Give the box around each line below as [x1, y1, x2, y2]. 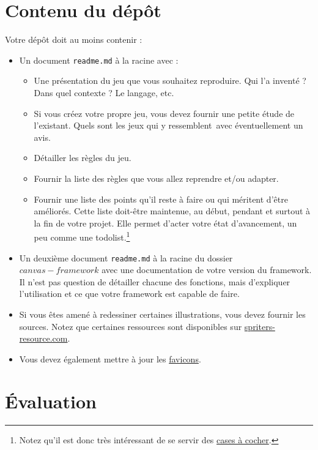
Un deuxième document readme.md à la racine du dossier [19, 251, 233, 264]
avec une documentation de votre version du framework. [102, 263, 312, 276]
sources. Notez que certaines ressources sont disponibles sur [19, 320, 242, 332]
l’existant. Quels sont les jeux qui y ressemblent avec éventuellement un [34, 119, 303, 132]
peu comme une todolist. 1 [34, 229, 130, 243]
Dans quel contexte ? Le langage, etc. [34, 86, 174, 99]
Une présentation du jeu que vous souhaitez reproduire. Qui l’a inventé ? [34, 74, 306, 87]
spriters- [244, 320, 275, 332]
